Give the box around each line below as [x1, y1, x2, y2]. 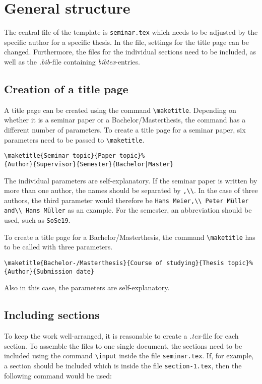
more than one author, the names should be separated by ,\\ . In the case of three [4, 185, 258, 196]
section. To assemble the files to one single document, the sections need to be [4, 340, 242, 351]
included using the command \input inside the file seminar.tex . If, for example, [4, 350, 254, 361]
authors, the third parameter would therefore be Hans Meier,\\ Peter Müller [4, 195, 249, 205]
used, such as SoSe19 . [4, 215, 71, 225]
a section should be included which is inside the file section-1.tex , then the [4, 360, 242, 370]
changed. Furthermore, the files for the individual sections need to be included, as [4, 46, 256, 57]
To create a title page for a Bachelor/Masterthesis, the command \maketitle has [4, 231, 255, 242]
